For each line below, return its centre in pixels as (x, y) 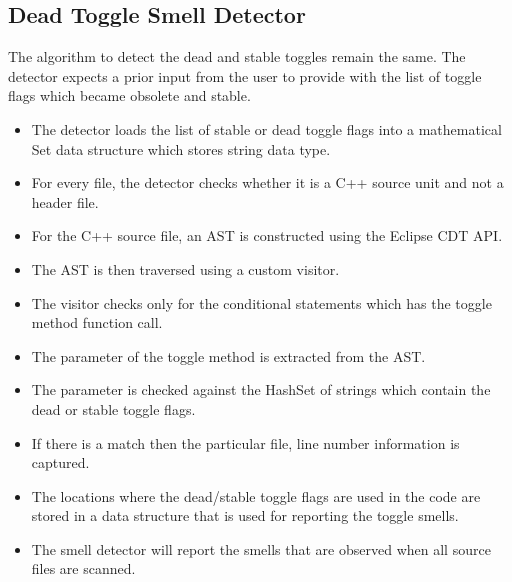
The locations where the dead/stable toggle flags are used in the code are (256, 495)
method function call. (97, 322)
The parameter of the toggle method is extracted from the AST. (228, 355)
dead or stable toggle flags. (113, 408)
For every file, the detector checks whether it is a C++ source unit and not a (267, 182)
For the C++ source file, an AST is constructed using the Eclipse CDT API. (267, 235)
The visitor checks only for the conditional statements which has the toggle (261, 302)
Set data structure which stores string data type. (181, 148)
